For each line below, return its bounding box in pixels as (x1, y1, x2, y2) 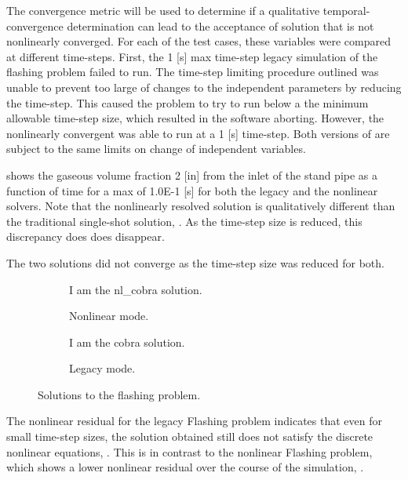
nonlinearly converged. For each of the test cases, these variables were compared (6, 33, 391, 49)
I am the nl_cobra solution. (69, 281, 202, 297)
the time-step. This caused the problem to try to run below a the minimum (6, 94, 369, 111)
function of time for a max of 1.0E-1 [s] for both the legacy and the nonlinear (6, 182, 378, 198)
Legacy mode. (69, 360, 136, 376)
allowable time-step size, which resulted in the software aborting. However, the (6, 110, 384, 126)
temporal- (322, 2, 370, 18)
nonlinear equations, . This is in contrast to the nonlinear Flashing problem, (6, 443, 373, 460)
